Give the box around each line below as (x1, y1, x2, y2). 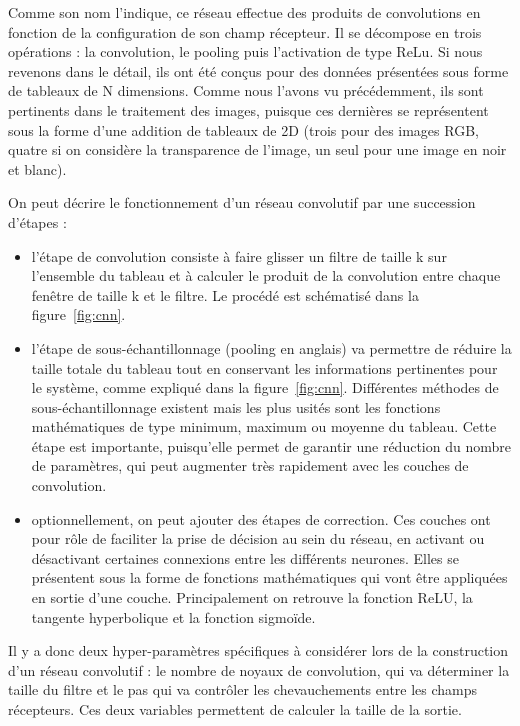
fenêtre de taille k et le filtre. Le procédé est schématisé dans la (31, 284, 419, 305)
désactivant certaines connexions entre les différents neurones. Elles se (31, 547, 459, 568)
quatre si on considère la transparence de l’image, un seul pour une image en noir (8, 139, 507, 160)
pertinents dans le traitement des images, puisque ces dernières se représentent (8, 99, 489, 120)
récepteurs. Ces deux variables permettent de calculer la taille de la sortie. (8, 699, 462, 719)
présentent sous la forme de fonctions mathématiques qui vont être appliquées (31, 567, 508, 588)
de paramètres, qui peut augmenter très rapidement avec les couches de (31, 455, 469, 476)
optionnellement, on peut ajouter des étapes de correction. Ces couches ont (31, 508, 491, 529)
